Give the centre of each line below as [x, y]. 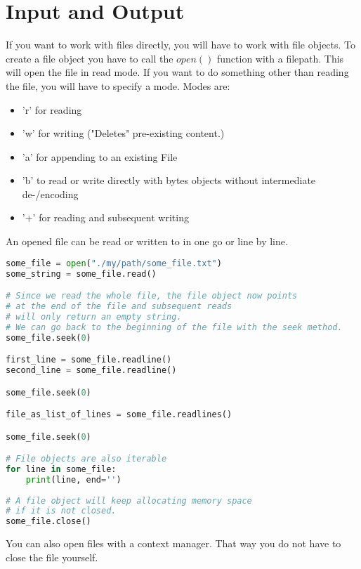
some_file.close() [48, 522]
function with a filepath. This [280, 58]
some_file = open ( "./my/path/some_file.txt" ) [114, 263]
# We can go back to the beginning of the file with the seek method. [174, 327]
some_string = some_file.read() [81, 274]
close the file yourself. [52, 557]
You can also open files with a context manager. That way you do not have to [173, 543]
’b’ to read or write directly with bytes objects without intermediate [169, 180]
